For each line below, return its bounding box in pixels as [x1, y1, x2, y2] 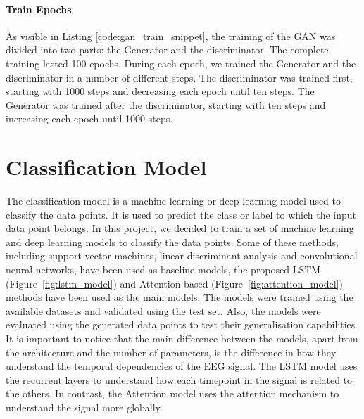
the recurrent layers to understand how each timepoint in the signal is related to [6, 372, 353, 387]
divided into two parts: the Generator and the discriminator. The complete [6, 42, 329, 57]
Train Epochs [6, 1, 72, 16]
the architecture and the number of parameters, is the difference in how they [6, 344, 337, 359]
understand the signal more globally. [6, 399, 163, 414]
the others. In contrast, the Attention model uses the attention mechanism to [6, 386, 339, 401]
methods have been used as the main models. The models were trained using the [6, 290, 353, 304]
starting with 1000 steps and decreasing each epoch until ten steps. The [6, 84, 315, 98]
